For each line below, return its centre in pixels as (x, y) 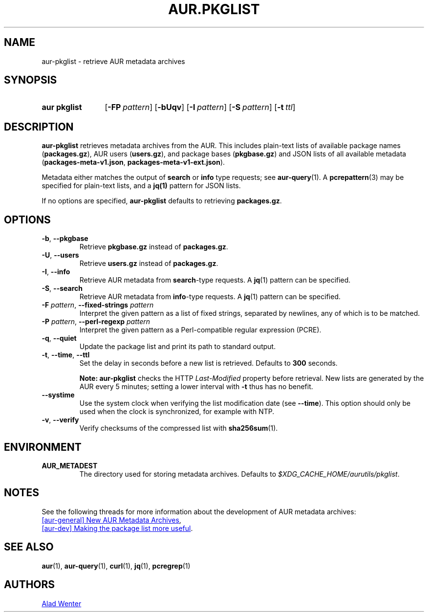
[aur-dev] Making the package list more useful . (117, 528)
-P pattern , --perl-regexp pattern (96, 322)
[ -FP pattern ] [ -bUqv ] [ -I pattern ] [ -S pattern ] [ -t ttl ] (200, 107)
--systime (58, 395)
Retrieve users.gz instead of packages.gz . (149, 264)
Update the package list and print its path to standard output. (178, 347)
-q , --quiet (59, 338)
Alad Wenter (62, 603)
